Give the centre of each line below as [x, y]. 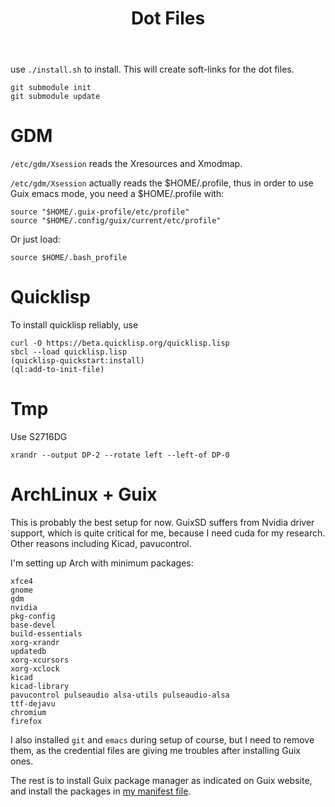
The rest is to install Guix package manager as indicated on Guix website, [161, 780]
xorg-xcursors [40, 660]
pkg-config [33, 616]
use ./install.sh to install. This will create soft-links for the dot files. [152, 69]
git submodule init [51, 88]
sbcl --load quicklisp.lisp [69, 352]
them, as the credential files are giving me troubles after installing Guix [156, 750]
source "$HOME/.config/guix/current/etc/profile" [116, 221]
